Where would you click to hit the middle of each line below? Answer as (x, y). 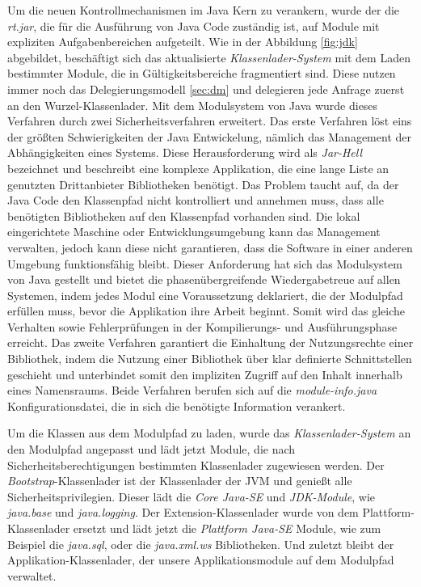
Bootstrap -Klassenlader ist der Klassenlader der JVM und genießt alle (180, 481)
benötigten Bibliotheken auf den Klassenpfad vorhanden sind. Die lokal (184, 215)
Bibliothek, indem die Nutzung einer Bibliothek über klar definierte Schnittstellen (210, 359)
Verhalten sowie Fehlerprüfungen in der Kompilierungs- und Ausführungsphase (202, 326)
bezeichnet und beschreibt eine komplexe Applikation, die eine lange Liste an (198, 168)
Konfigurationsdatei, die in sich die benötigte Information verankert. (177, 405)
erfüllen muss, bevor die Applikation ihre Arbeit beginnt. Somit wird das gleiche (206, 311)
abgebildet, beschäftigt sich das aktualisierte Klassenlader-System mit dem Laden (209, 57)
